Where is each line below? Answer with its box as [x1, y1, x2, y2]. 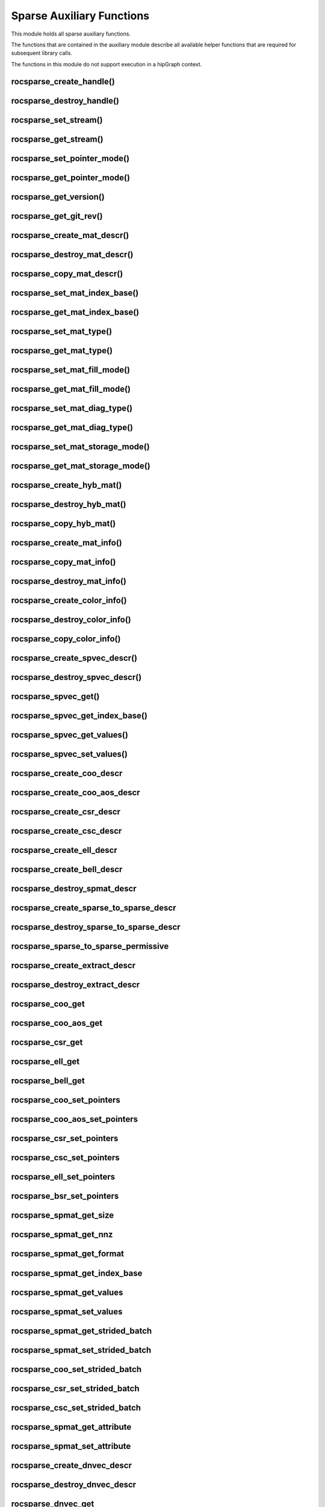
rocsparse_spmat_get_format [11, 1248, 125, 1259]
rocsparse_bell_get [11, 1076, 85, 1086]
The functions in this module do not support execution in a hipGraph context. [11, 60, 202, 68]
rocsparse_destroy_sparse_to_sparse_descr [11, 922, 181, 933]
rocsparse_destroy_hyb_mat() [11, 499, 126, 509]
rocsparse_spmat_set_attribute [11, 1441, 131, 1451]
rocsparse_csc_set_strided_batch [11, 1402, 141, 1413]
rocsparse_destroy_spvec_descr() [11, 672, 142, 682]
